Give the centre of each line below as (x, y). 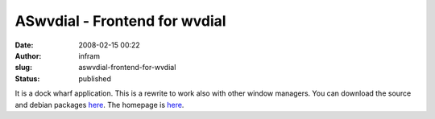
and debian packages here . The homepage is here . (99, 105)
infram (89, 55)
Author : (28, 55)
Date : (24, 45)
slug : (23, 68)
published (95, 78)
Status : (27, 78)
